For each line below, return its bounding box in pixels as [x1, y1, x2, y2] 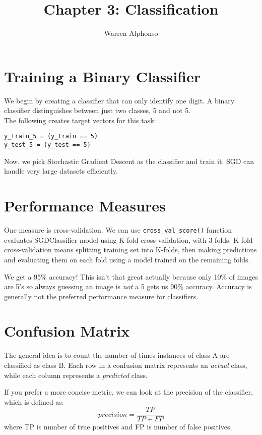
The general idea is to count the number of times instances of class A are [4, 350, 230, 360]
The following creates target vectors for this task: [4, 115, 156, 125]
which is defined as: [4, 396, 64, 407]
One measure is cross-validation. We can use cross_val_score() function [4, 225, 232, 235]
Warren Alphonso [104, 28, 158, 38]
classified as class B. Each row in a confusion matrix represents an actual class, [4, 360, 247, 370]
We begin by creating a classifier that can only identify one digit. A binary [4, 95, 235, 105]
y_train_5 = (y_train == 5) [4, 133, 98, 140]
